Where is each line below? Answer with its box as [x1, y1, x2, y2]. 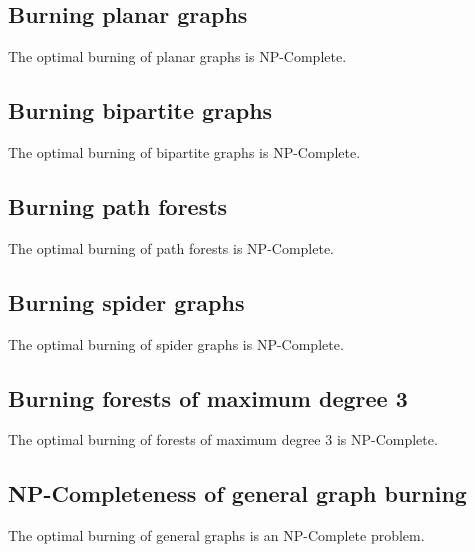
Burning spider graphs [8, 286, 245, 317]
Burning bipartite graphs [8, 95, 273, 126]
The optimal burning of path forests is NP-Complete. [8, 237, 335, 258]
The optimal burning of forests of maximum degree [8, 429, 321, 450]
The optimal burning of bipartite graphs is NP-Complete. [8, 142, 361, 162]
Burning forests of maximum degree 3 [8, 382, 408, 413]
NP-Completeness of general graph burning [8, 478, 467, 509]
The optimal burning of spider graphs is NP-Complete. [8, 333, 344, 354]
